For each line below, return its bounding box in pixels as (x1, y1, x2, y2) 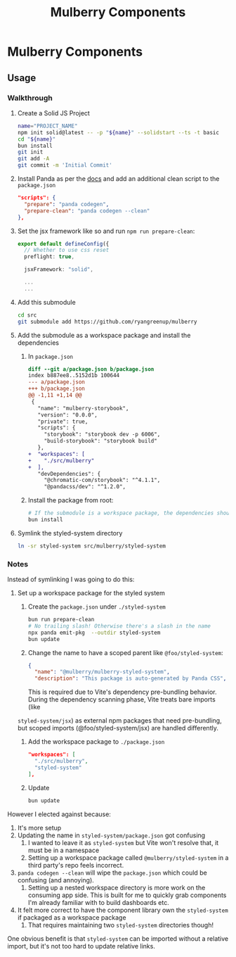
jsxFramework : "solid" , (24, 266, 93, 273)
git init (17, 148, 44, 156)
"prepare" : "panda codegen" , (24, 201, 110, 208)
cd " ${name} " (17, 135, 56, 143)
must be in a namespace (27, 846, 100, 854)
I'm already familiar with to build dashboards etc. (27, 898, 170, 906)
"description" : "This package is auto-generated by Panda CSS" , (34, 675, 227, 683)
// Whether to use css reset (24, 247, 110, 254)
